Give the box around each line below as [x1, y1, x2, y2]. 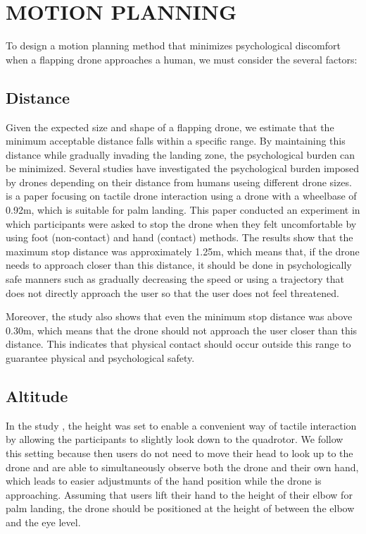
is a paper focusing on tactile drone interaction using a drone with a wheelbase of [6, 188, 357, 203]
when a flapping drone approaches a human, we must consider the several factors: [6, 51, 358, 66]
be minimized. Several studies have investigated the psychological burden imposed [6, 161, 360, 176]
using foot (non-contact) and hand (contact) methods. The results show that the [6, 230, 353, 245]
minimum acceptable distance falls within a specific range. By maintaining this [6, 133, 346, 148]
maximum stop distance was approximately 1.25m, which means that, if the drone [6, 243, 360, 258]
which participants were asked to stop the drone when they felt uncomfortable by [6, 216, 357, 231]
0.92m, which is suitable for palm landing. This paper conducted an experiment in [6, 202, 360, 217]
